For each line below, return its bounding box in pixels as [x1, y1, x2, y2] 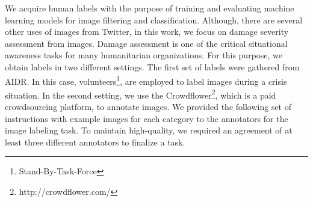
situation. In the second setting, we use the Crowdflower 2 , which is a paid [5, 87, 276, 101]
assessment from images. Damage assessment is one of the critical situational [5, 37, 288, 49]
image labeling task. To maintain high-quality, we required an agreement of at [5, 124, 293, 136]
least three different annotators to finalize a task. [5, 135, 185, 148]
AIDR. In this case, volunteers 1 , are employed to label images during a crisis [5, 73, 287, 87]
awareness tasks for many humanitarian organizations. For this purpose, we [5, 49, 283, 61]
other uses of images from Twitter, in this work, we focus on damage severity [5, 25, 289, 38]
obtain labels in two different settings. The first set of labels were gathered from [5, 60, 300, 73]
